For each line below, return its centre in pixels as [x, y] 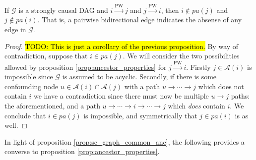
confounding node [32, 86]
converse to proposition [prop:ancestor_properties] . [82, 151]
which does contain [196, 105]
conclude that [25, 115]
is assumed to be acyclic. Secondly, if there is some [139, 77]
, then [170, 10]
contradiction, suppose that [46, 56]
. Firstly [198, 67]
